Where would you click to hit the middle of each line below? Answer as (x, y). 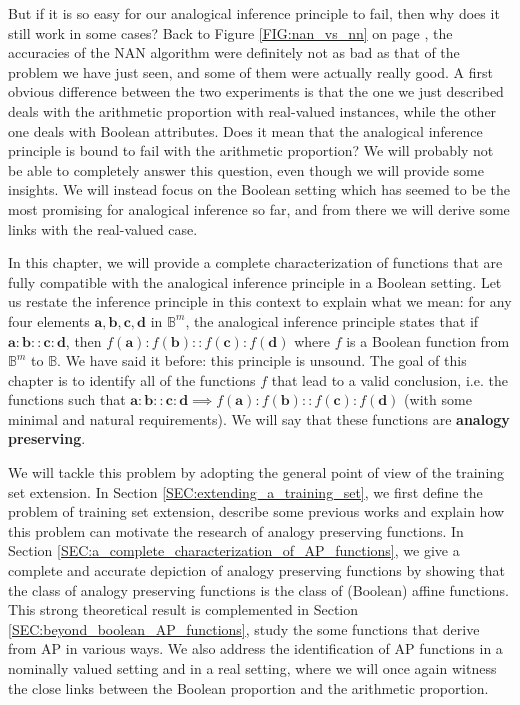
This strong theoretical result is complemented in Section (183, 609)
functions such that (67, 399)
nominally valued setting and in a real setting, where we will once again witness (252, 668)
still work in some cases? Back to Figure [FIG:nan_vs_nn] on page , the (230, 32)
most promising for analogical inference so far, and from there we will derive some (259, 208)
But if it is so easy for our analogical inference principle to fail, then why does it (254, 13)
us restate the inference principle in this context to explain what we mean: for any (260, 301)
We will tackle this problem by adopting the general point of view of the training (256, 472)
